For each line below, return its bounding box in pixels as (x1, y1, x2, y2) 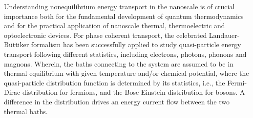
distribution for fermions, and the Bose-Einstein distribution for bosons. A (22, 87, 245, 97)
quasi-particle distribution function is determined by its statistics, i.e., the (4, 77, 225, 87)
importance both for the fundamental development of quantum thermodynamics (4, 11, 244, 21)
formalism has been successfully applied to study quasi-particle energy (31, 39, 241, 50)
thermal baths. (4, 106, 48, 116)
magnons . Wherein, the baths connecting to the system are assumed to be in (4, 58, 233, 68)
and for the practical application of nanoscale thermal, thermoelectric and (4, 20, 225, 31)
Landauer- (209, 30, 240, 40)
